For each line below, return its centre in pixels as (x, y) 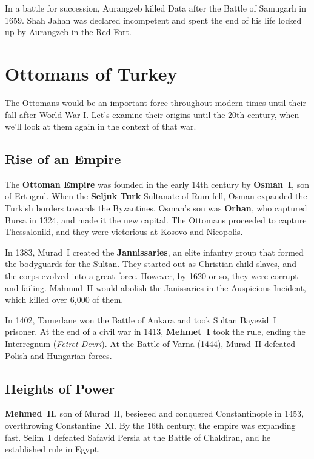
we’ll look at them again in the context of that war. (101, 126)
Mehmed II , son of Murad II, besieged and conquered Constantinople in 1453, (155, 413)
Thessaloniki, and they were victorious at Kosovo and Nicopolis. (124, 232)
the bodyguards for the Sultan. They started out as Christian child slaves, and (151, 264)
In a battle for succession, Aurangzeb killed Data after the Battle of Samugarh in (155, 8)
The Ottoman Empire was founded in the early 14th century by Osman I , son (157, 184)
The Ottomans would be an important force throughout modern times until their (155, 102)
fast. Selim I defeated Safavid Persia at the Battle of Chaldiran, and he (138, 437)
